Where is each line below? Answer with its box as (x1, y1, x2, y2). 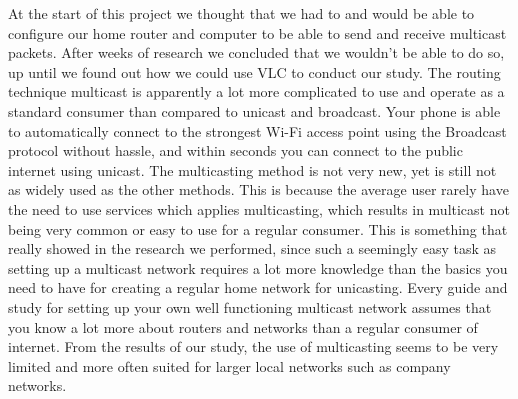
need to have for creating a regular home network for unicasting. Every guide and (8, 277, 508, 298)
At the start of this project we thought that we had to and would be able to (8, 3, 475, 23)
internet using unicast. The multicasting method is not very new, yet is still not (8, 159, 497, 180)
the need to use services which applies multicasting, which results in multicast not (8, 198, 510, 219)
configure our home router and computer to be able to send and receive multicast (8, 22, 507, 43)
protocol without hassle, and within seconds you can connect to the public (8, 140, 463, 161)
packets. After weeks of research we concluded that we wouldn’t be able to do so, (8, 42, 505, 63)
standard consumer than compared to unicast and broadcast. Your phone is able (8, 100, 501, 121)
